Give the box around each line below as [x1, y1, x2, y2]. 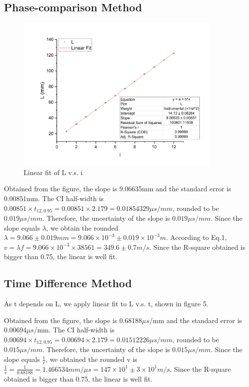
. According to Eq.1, [166, 232, 227, 242]
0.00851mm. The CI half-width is [4, 193, 104, 203]
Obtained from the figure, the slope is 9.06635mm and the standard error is [4, 183, 231, 194]
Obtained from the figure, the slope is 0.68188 [4, 315, 142, 325]
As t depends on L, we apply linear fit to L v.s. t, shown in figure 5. [4, 298, 209, 309]
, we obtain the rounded [46, 222, 118, 233]
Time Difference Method [4, 275, 132, 291]
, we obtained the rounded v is [45, 354, 138, 364]
